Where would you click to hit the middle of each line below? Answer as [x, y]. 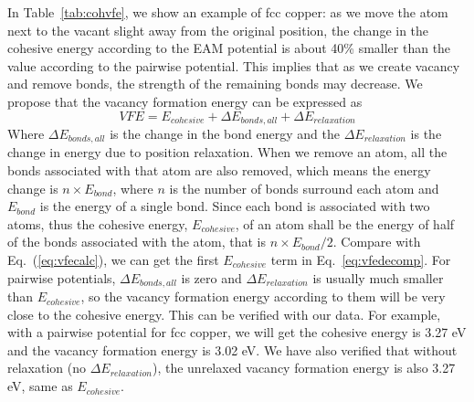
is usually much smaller [378, 277]
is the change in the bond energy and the [225, 134]
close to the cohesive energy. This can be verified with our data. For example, [224, 314]
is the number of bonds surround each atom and [304, 188]
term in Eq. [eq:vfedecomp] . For [361, 260]
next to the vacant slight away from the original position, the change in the [218, 30]
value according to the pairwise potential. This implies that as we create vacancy [234, 65]
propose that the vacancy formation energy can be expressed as [185, 101]
